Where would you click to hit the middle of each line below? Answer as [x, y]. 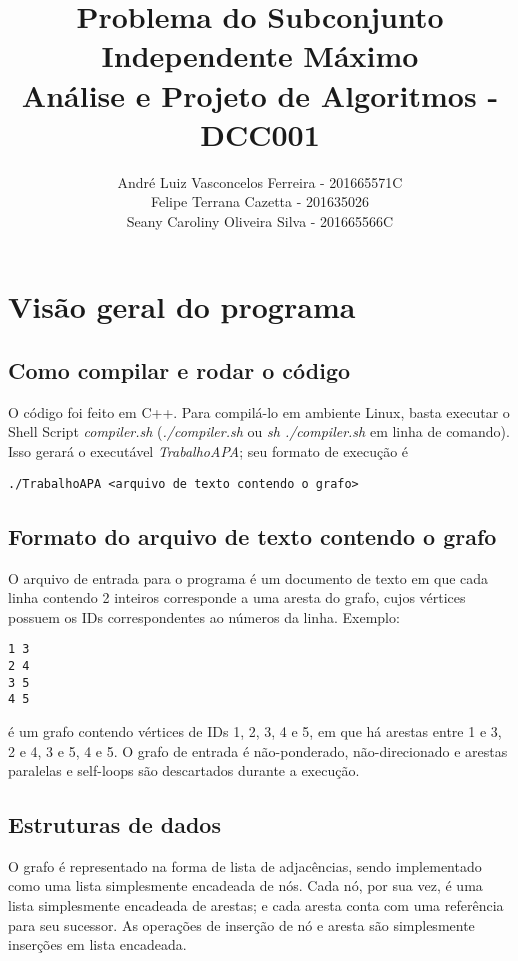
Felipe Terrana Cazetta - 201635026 [260, 201]
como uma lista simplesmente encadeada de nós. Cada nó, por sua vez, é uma [245, 885]
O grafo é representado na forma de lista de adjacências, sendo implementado [245, 865]
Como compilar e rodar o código [179, 370]
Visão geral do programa [182, 306]
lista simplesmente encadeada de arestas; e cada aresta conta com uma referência [256, 905]
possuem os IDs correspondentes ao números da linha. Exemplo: [204, 616]
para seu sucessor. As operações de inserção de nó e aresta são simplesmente [241, 924]
